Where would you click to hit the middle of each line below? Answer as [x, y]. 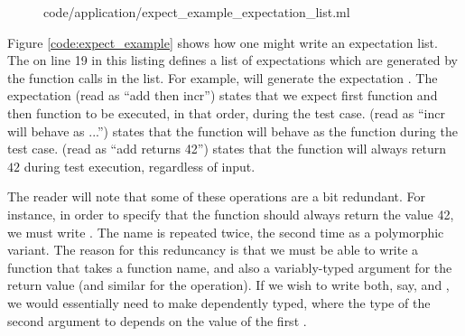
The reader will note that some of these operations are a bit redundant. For [217, 196]
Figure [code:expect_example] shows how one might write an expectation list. [223, 42]
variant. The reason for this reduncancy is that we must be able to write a [213, 250]
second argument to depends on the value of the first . [157, 320]
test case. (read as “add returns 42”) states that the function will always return [227, 149]
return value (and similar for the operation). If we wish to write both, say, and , [228, 285]
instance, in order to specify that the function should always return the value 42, [231, 214]
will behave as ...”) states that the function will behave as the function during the [232, 131]
